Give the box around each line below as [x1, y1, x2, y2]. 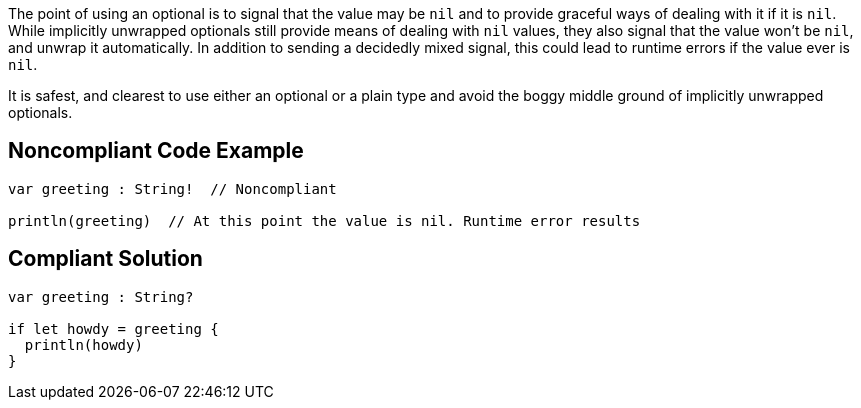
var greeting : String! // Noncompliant [8, 180, 337, 197]
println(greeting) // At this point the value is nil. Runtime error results [8, 212, 641, 229]
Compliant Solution [8, 246, 203, 272]
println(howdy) [24, 336, 143, 353]
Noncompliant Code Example [8, 138, 304, 164]
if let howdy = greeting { [8, 320, 219, 337]
